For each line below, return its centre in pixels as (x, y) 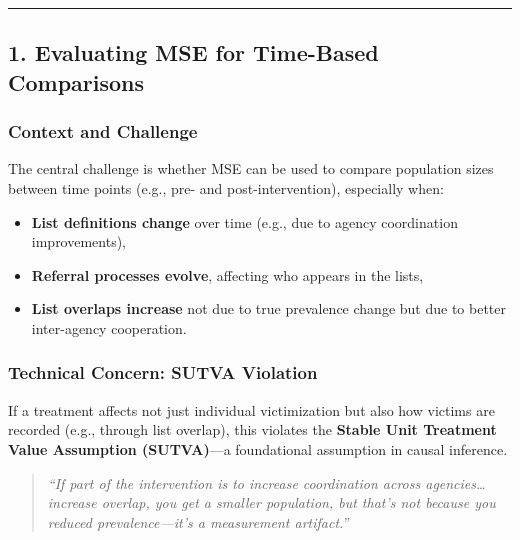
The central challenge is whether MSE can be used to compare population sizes (251, 168)
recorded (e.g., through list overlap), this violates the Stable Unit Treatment (252, 429)
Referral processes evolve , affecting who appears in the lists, (227, 274)
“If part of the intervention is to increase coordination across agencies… (266, 482)
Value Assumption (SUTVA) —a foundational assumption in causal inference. (258, 448)
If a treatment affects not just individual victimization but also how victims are (251, 409)
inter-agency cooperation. (109, 327)
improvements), (79, 241)
